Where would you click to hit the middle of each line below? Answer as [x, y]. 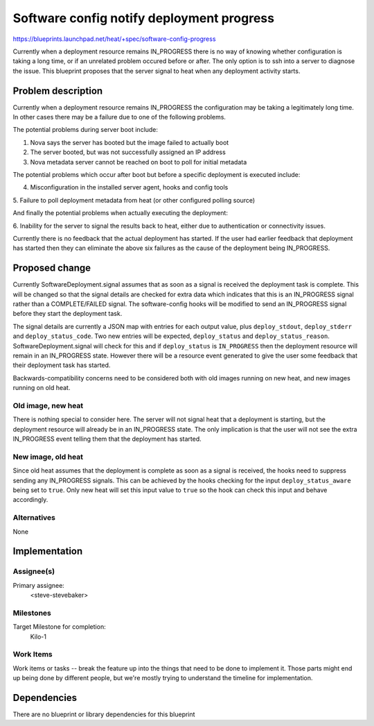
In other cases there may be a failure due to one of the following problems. [119, 117]
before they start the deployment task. [68, 314]
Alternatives [34, 518]
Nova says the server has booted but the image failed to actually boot [130, 142]
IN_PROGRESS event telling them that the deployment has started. [107, 439]
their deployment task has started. [62, 365]
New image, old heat [48, 457]
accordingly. [30, 500]
